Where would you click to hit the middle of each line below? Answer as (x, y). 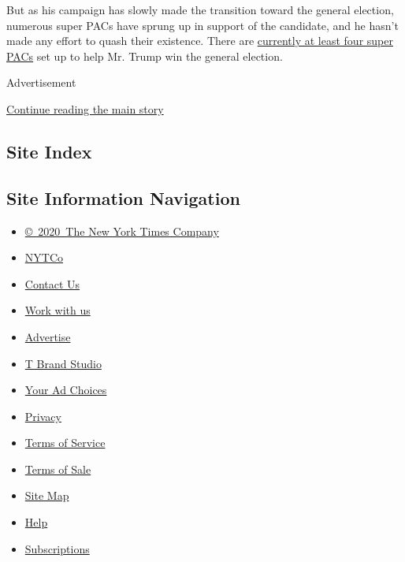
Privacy (43, 416)
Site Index (49, 151)
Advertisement (41, 82)
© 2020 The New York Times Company (122, 231)
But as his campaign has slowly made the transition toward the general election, (200, 9)
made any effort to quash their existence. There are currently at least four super (200, 41)
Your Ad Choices (66, 390)
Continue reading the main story (85, 108)
